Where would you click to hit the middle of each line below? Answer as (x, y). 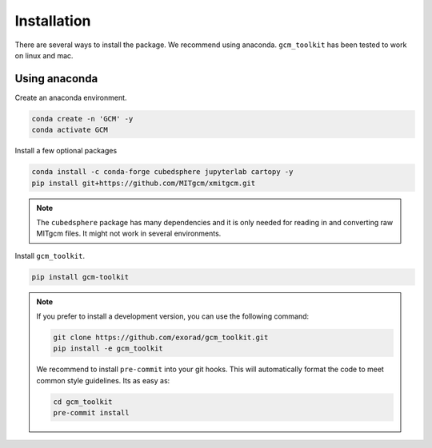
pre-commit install (91, 413)
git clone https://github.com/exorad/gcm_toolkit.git (161, 338)
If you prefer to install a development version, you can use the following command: (173, 316)
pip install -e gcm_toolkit (108, 349)
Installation (53, 21)
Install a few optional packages (66, 151)
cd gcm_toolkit (83, 402)
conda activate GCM (70, 130)
